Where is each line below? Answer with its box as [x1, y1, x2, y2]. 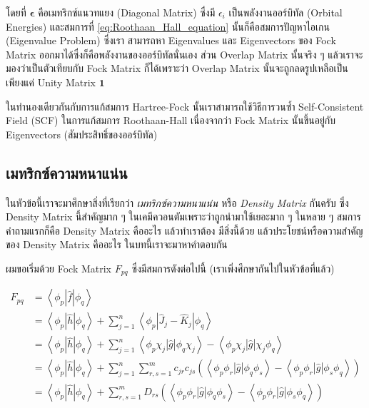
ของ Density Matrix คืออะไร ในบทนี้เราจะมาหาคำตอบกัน [6, 237, 228, 252]
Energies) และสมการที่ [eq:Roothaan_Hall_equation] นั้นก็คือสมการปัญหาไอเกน [6, 19, 330, 34]
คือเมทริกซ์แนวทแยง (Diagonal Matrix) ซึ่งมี [38, 5, 216, 19]
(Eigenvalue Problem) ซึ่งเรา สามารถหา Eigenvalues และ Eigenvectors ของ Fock [6, 33, 336, 48]
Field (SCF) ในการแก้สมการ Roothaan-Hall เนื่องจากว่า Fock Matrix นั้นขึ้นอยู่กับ [6, 113, 336, 128]
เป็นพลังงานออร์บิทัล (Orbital [228, 5, 343, 19]
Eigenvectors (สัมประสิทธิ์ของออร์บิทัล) [6, 126, 158, 141]
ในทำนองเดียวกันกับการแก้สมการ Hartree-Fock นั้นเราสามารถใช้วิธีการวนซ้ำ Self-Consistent [6, 98, 364, 113]
